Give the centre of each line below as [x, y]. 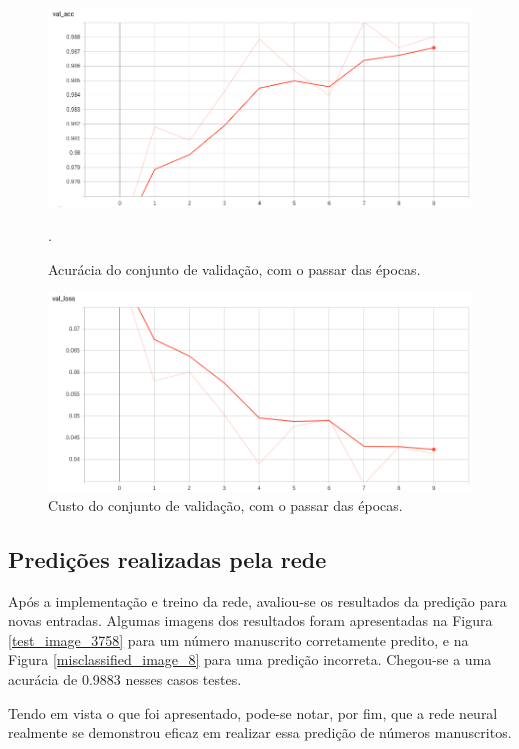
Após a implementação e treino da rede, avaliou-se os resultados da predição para [257, 600]
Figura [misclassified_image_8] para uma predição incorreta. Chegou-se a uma [250, 659]
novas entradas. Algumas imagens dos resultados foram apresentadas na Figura [250, 620]
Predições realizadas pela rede [167, 558]
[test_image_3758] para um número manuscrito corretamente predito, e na [238, 639]
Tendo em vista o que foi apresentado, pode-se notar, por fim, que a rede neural [253, 712]
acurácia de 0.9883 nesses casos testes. [125, 679]
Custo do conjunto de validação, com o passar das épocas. [225, 504]
